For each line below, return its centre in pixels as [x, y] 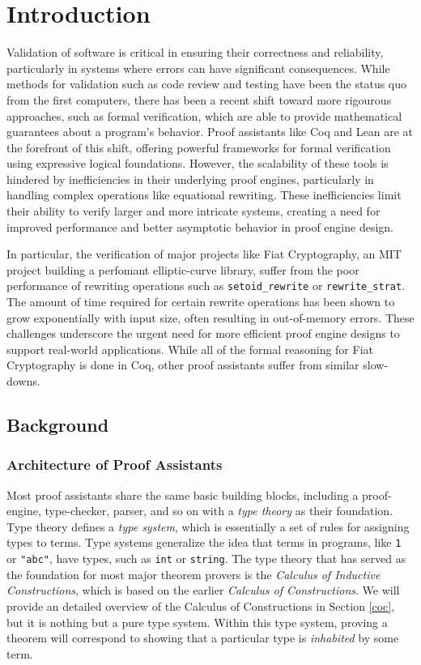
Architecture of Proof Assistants [115, 465]
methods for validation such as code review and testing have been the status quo [207, 84]
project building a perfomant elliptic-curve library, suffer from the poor [183, 269]
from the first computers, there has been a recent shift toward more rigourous [199, 99]
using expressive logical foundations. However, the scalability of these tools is [198, 163]
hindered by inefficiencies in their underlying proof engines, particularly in [190, 179]
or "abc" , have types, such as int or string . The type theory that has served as [206, 558]
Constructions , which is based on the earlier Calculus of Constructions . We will [203, 590]
